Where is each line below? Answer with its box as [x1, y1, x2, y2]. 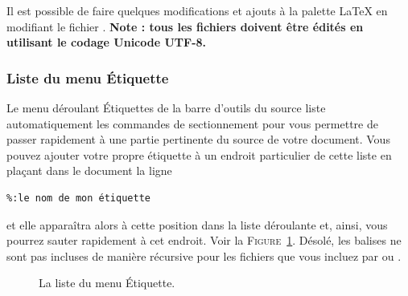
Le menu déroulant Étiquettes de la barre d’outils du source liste [6, 99, 326, 116]
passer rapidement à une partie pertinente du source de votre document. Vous [6, 131, 390, 148]
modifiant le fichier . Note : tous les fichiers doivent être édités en [6, 18, 364, 34]
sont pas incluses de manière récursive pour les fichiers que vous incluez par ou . [6, 247, 402, 264]
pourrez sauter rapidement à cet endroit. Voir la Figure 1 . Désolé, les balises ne [6, 232, 402, 249]
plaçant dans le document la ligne [6, 162, 172, 179]
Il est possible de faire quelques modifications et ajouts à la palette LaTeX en [6, 2, 388, 18]
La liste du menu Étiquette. [39, 274, 175, 291]
